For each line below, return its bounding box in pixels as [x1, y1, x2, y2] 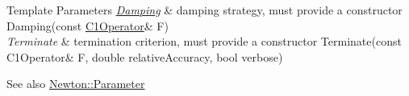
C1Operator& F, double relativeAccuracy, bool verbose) [6, 48, 283, 65]
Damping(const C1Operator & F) [6, 17, 169, 34]
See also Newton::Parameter [6, 75, 145, 92]
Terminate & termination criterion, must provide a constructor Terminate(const [6, 33, 402, 50]
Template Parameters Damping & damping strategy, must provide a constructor [6, 2, 403, 18]
